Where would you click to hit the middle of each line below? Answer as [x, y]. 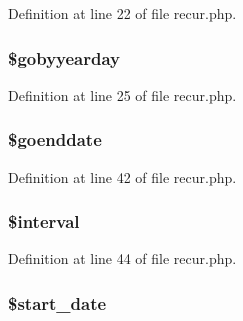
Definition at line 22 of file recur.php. [122, 13]
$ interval [44, 221]
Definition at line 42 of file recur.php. [122, 176]
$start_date [57, 302]
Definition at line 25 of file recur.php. [122, 94]
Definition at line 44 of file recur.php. [122, 258]
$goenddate [55, 139]
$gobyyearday [64, 57]
